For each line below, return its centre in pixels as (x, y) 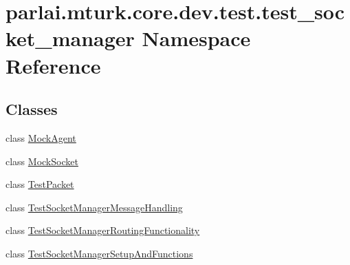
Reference (53, 65)
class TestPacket (40, 184)
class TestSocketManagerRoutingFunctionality (103, 230)
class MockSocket (42, 161)
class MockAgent (41, 137)
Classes (32, 109)
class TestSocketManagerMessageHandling (94, 207)
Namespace (196, 38)
